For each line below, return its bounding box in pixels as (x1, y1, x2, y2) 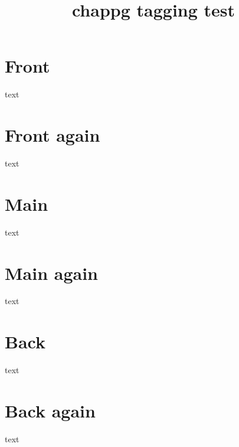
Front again (5, 123, 100, 147)
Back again (5, 398, 96, 422)
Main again (5, 260, 99, 285)
